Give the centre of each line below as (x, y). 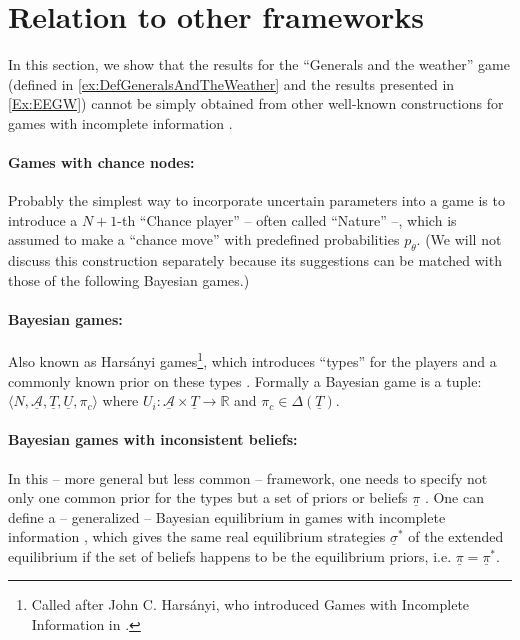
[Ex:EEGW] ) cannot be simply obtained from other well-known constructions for (256, 103)
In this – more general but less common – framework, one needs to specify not (248, 477)
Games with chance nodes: (101, 162)
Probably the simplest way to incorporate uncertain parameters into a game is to (256, 200)
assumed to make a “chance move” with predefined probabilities (204, 239)
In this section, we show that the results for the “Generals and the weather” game (259, 64)
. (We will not (459, 239)
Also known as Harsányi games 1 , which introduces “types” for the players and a (252, 359)
